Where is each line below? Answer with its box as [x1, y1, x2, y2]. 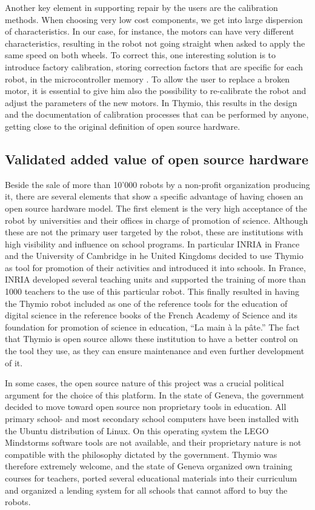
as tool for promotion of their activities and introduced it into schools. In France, [5, 261, 306, 273]
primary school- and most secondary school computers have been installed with [5, 412, 299, 425]
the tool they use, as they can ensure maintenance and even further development [5, 344, 305, 357]
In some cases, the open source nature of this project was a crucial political [5, 377, 284, 389]
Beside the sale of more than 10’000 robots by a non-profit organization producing [5, 178, 310, 190]
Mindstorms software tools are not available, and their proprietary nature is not [5, 436, 302, 449]
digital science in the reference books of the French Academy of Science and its [5, 309, 298, 321]
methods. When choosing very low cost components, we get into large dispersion [5, 13, 303, 25]
